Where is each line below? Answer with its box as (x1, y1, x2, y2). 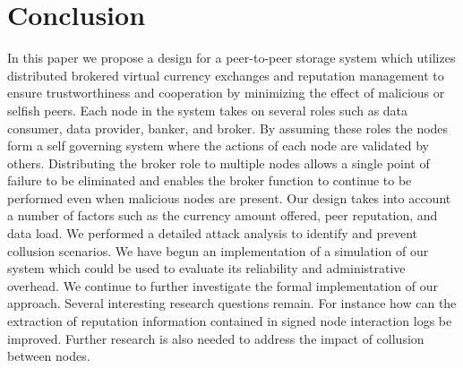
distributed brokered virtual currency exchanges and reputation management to (7, 65, 444, 84)
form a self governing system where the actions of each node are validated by (7, 136, 429, 155)
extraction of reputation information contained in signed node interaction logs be (7, 312, 452, 330)
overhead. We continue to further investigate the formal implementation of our (7, 276, 438, 295)
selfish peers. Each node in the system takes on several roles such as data (7, 100, 408, 119)
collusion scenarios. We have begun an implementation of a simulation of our (7, 241, 429, 260)
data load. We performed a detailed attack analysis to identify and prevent (7, 224, 418, 243)
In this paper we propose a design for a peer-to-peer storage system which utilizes (7, 48, 456, 67)
